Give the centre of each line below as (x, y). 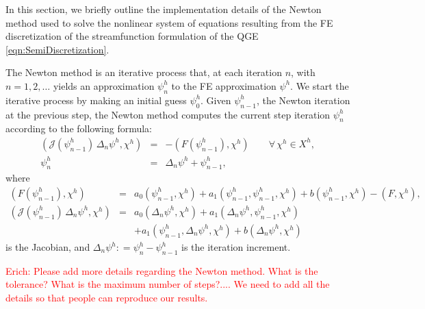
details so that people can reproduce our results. (107, 297)
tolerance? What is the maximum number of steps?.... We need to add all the (168, 284)
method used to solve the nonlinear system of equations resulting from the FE (169, 22)
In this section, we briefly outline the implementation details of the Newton (164, 9)
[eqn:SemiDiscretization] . (57, 49)
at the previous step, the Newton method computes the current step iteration (168, 114)
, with (303, 72)
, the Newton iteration (303, 100)
